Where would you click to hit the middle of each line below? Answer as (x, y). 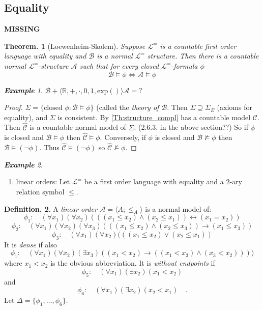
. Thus (49, 147)
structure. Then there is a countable (203, 56)
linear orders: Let (43, 181)
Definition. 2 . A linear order (51, 208)
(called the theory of (128, 107)
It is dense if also (31, 244)
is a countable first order (198, 46)
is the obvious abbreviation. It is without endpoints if (133, 263)
